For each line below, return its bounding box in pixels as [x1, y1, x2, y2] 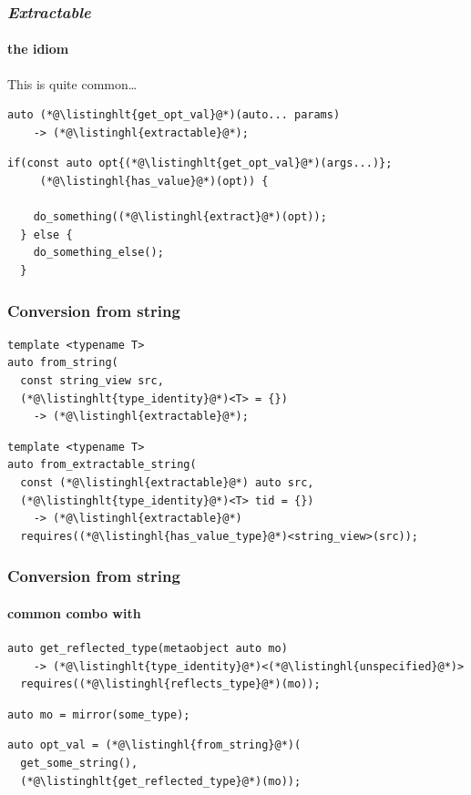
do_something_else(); [33, 246, 164, 260]
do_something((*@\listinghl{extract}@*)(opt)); [33, 210, 327, 224]
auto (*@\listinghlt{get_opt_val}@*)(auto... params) [7, 108, 341, 122]
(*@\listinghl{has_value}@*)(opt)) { [39, 175, 269, 189]
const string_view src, [20, 373, 164, 387]
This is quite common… [7, 74, 138, 93]
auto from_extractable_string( [7, 458, 197, 472]
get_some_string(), [20, 756, 138, 770]
